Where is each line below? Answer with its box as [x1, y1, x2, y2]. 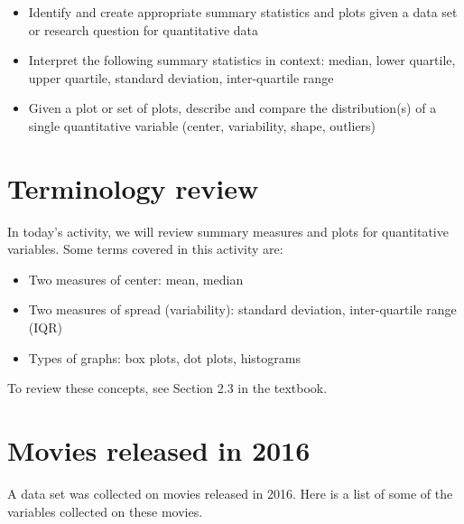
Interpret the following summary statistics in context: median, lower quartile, [28, 51, 456, 70]
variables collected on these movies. [7, 501, 203, 520]
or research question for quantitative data [28, 20, 259, 39]
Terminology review [7, 169, 259, 206]
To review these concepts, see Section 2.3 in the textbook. [7, 379, 328, 398]
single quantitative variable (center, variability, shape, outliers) [28, 116, 376, 135]
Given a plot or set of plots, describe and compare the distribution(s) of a [28, 98, 437, 117]
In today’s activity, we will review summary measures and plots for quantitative [7, 221, 449, 240]
